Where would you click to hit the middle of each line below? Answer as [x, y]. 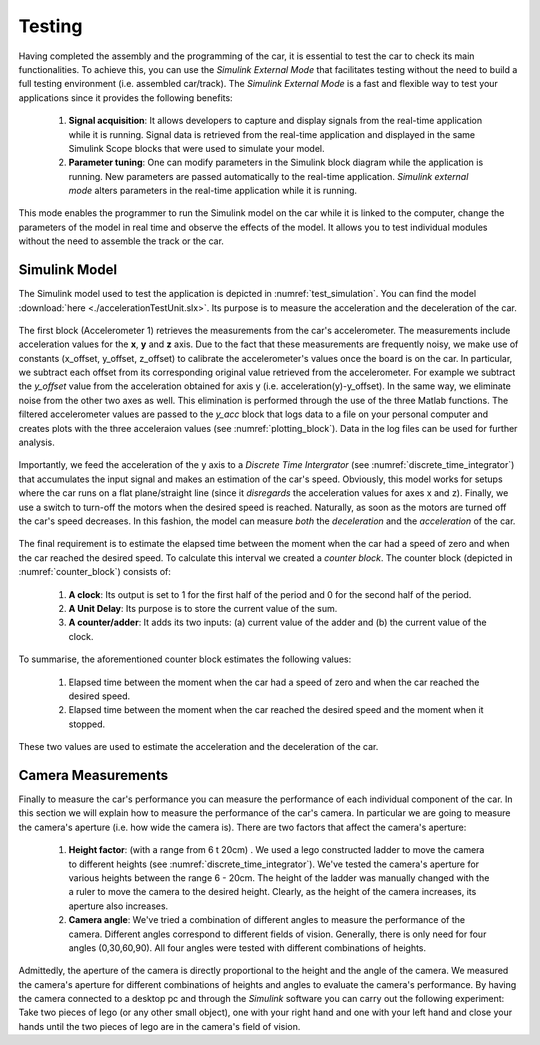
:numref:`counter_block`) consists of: [95, 572]
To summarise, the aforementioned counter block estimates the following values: [185, 659]
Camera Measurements [93, 775]
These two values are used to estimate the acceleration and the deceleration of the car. [198, 747]
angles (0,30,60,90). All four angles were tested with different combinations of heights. [247, 947]
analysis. [36, 442]
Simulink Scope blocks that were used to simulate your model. [196, 148]
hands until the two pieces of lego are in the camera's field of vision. [159, 1026]
